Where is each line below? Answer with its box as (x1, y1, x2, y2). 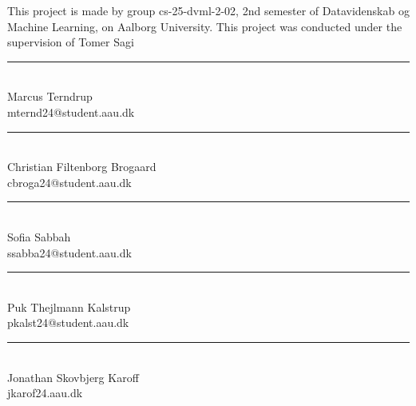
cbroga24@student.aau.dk (7, 173, 132, 190)
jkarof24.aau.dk (7, 384, 83, 401)
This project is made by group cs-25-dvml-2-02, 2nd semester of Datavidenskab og (7, 2, 410, 18)
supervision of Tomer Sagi (7, 34, 134, 50)
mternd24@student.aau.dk (7, 103, 135, 120)
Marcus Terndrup (7, 88, 93, 105)
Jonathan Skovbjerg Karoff (7, 368, 139, 385)
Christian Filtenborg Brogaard (7, 158, 156, 175)
